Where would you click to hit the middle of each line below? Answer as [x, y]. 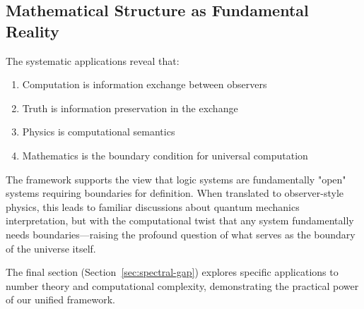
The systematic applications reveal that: [93, 60]
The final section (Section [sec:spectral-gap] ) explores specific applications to [172, 272]
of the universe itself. [51, 248]
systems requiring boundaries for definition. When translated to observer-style [175, 193]
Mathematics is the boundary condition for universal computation [165, 155]
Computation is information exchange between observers [145, 84]
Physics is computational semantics [99, 132]
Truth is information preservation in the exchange [130, 108]
